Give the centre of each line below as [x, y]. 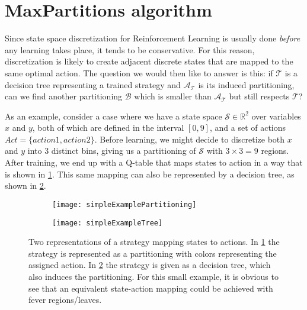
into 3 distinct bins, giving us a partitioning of [112, 151]
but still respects [259, 96]
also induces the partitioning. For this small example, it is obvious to [153, 276]
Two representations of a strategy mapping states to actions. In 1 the [154, 242]
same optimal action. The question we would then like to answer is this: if [139, 72]
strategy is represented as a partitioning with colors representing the [153, 253]
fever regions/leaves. [65, 300]
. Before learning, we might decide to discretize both [190, 139]
